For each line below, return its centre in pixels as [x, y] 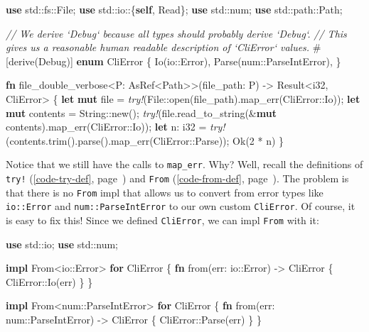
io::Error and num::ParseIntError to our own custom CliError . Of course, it [181, 206]
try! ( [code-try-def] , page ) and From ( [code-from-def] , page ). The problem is [177, 178]
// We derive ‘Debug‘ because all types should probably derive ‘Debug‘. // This [176, 33]
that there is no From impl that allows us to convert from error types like [165, 192]
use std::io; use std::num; [62, 244]
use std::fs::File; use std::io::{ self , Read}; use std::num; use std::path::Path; [174, 9]
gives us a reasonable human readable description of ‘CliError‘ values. [158, 47]
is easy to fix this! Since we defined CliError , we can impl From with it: [162, 220]
